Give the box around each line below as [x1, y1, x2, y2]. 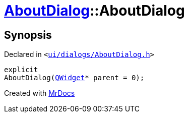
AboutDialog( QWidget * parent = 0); [4, 74, 145, 82]
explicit [4, 66, 38, 74]
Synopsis [4, 28, 52, 41]
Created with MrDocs [4, 89, 75, 98]
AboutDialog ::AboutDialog [4, 2, 185, 19]
